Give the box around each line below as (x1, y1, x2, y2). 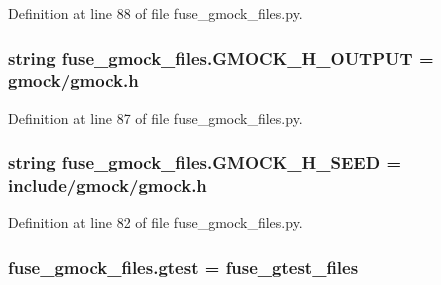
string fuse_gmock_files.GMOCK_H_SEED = (8, 150, 402, 175)
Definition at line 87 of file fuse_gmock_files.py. (8, 107, 303, 128)
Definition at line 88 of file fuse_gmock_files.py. (8, 3, 303, 23)
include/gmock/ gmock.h (8, 173, 207, 198)
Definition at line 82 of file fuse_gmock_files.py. (8, 212, 303, 233)
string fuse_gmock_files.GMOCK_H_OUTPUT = (8, 45, 434, 70)
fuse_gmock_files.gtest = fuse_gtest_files (8, 254, 359, 279)
